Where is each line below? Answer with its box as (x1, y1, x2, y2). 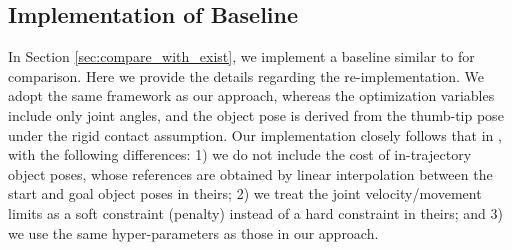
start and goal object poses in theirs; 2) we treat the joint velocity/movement (8, 183, 482, 204)
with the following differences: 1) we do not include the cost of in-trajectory (8, 144, 472, 165)
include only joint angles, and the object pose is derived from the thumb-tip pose (8, 104, 504, 125)
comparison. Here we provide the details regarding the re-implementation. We (8, 65, 484, 86)
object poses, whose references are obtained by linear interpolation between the (8, 163, 493, 184)
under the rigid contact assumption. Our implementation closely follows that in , (8, 124, 502, 145)
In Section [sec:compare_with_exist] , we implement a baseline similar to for (8, 46, 475, 67)
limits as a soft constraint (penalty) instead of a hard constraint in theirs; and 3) (8, 202, 503, 223)
